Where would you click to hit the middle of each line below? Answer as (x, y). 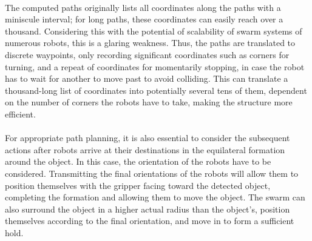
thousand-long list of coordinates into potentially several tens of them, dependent (156, 90)
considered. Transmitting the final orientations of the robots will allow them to (152, 173)
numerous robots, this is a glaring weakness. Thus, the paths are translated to (150, 43)
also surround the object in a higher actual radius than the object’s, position (148, 209)
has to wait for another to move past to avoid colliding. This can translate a (147, 78)
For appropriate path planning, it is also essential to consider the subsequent (148, 138)
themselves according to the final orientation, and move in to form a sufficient (150, 221)
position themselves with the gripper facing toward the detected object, (138, 185)
